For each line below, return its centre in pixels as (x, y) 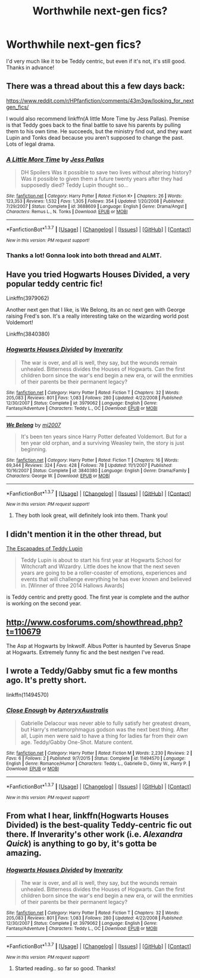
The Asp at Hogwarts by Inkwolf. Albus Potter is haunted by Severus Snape (99, 646)
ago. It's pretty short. (46, 680)
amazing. (24, 853)
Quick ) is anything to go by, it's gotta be (82, 844)
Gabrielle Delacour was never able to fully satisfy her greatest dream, (106, 723)
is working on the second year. (44, 604)
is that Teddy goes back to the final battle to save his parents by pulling (94, 125)
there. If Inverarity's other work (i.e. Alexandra (94, 834)
